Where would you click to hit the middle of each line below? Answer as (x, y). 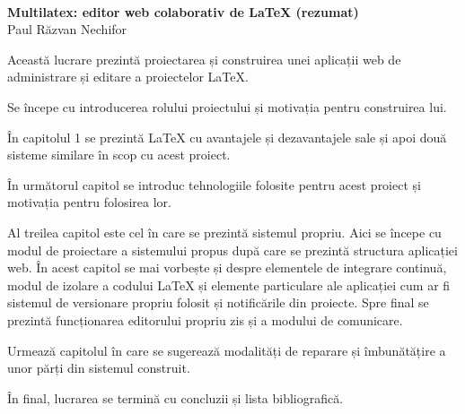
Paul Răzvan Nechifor (67, 29)
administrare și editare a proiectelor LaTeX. (128, 77)
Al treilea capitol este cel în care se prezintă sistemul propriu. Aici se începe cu (224, 232)
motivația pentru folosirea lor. (89, 202)
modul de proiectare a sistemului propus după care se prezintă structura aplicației (232, 250)
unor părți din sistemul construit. (99, 368)
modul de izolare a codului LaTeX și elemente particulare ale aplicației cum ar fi (229, 285)
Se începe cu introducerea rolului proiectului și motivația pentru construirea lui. (227, 106)
